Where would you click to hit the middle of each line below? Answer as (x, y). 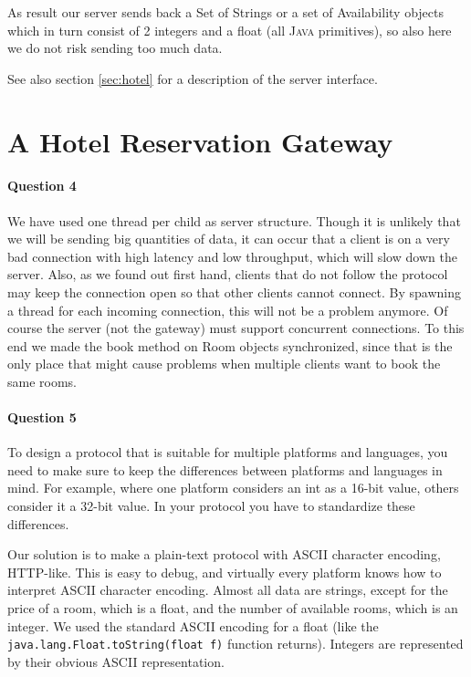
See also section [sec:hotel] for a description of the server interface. (193, 78)
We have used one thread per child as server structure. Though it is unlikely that (234, 220)
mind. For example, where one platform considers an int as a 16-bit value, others (233, 488)
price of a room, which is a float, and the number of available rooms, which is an (233, 608)
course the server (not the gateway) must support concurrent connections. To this (236, 328)
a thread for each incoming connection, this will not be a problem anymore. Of (228, 310)
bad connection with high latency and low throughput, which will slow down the (232, 256)
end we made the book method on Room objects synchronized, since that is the (230, 345)
